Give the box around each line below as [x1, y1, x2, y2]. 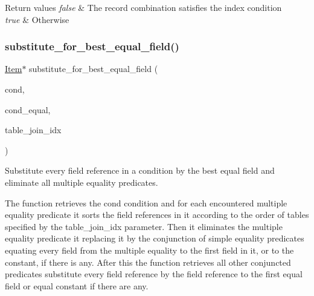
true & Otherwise [5, 13, 69, 25]
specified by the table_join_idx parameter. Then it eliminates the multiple [5, 220, 283, 232]
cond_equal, [5, 103, 51, 116]
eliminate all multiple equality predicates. [5, 176, 158, 188]
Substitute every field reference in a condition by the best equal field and [5, 164, 275, 177]
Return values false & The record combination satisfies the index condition [5, 1, 282, 13]
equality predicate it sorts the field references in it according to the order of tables [5, 208, 309, 221]
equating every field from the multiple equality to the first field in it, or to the [5, 243, 294, 256]
